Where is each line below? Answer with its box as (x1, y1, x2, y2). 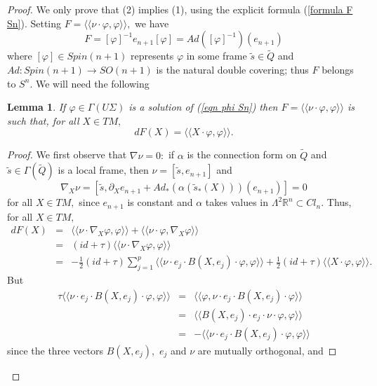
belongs (322, 62, 354, 76)
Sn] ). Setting (7, 15, 62, 30)
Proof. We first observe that (7, 147, 127, 162)
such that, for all (7, 113, 79, 127)
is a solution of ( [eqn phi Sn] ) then (128, 99, 278, 114)
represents (130, 48, 174, 63)
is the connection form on (187, 147, 297, 162)
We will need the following (35, 76, 150, 90)
